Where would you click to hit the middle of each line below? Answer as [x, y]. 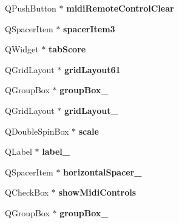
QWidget [22, 49]
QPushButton [31, 8]
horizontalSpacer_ [103, 172]
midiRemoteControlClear [120, 8]
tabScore [67, 49]
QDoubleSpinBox [37, 131]
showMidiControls [97, 192]
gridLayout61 [92, 69]
